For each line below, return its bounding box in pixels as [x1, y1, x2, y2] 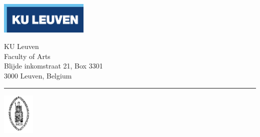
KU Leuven [4, 41, 39, 51]
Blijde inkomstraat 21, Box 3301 [4, 60, 103, 71]
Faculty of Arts [4, 50, 50, 61]
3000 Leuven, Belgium [4, 70, 72, 81]
